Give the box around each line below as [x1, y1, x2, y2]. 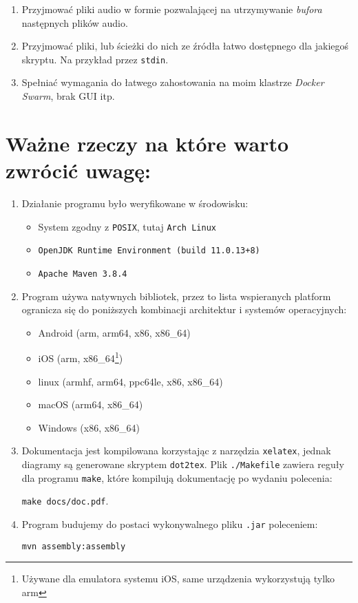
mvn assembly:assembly [21, 541, 126, 551]
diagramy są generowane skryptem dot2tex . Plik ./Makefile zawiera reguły [21, 456, 344, 471]
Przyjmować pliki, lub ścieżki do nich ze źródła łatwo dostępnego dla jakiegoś [21, 39, 349, 53]
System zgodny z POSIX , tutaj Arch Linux [38, 219, 216, 233]
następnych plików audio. [21, 15, 128, 30]
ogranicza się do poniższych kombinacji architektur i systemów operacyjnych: [21, 302, 347, 317]
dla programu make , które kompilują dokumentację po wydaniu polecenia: [21, 470, 333, 485]
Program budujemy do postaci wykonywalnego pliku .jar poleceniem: [21, 516, 318, 531]
